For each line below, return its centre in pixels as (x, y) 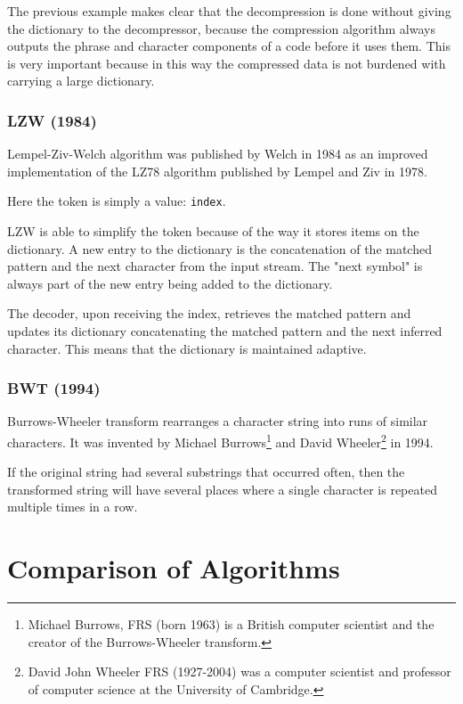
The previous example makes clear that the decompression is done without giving (229, 11)
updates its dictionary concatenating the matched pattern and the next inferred (225, 331)
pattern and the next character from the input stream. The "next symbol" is (215, 266)
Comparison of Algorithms (174, 568)
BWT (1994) (54, 388)
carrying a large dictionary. (81, 81)
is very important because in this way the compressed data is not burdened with (227, 63)
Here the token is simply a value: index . (117, 201)
